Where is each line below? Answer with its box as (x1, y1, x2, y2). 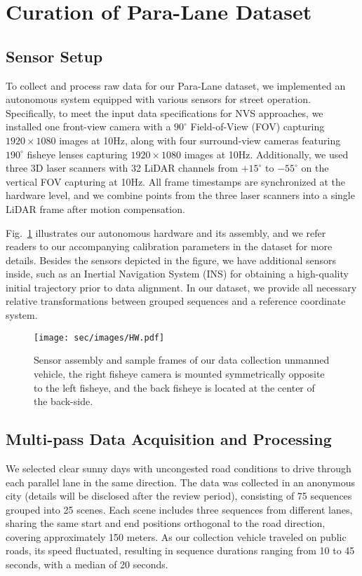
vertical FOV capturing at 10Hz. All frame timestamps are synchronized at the (6, 174, 345, 188)
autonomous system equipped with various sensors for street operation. (6, 92, 311, 107)
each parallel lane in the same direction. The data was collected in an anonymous (6, 474, 356, 489)
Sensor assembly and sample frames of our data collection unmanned (34, 352, 330, 367)
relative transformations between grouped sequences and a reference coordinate (6, 294, 346, 308)
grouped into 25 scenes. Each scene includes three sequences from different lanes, (6, 502, 353, 516)
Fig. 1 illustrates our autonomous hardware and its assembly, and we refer (6, 225, 326, 240)
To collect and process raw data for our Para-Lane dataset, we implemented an (6, 78, 346, 92)
